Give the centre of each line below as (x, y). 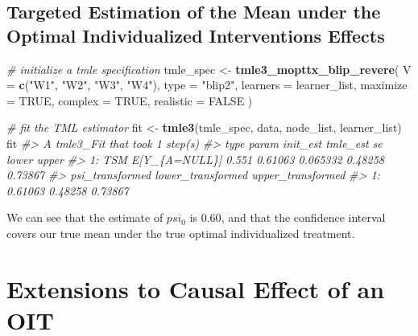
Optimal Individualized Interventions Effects (196, 35)
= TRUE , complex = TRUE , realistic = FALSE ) (130, 100)
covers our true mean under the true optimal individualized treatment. (181, 233)
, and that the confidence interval (303, 217)
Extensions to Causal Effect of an (196, 288)
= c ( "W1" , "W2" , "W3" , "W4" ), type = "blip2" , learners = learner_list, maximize (207, 85)
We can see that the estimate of (85, 217)
